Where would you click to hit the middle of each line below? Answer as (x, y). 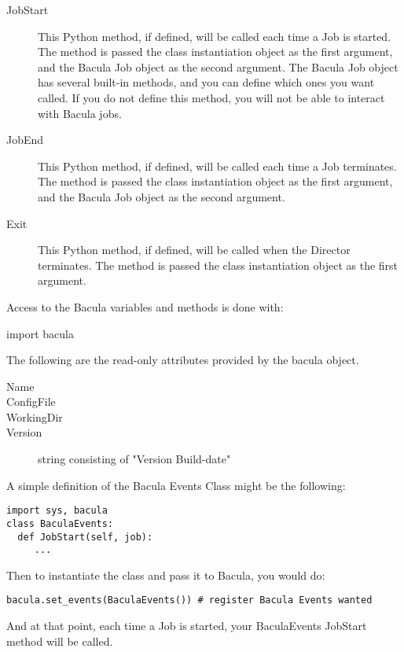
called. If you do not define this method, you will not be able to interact (211, 97)
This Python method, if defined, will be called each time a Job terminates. (217, 166)
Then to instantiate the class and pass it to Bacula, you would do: (166, 575)
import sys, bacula (57, 511)
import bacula (40, 333)
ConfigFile (31, 402)
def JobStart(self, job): (85, 537)
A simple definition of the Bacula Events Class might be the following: (176, 485)
